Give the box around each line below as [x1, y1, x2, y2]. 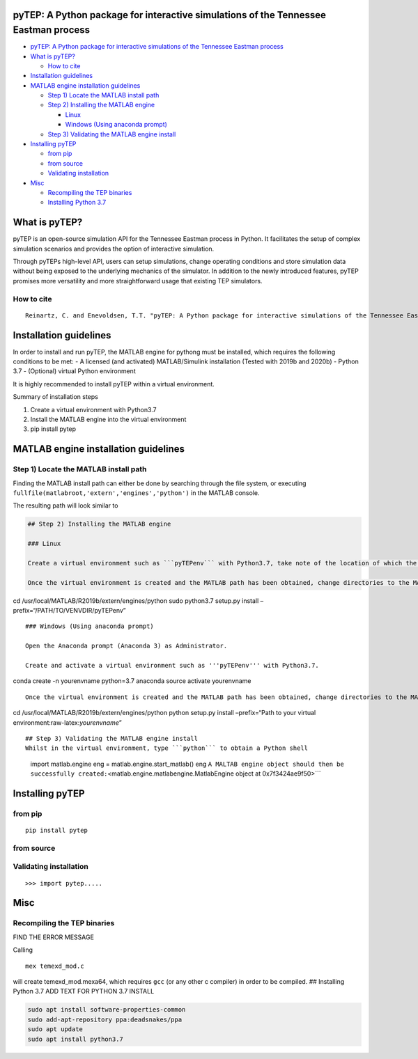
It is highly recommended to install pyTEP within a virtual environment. [13, 379, 215, 388]
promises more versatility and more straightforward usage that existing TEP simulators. [13, 276, 263, 285]
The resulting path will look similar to [13, 501, 118, 510]
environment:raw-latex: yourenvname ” [13, 718, 122, 727]
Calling [13, 946, 33, 954]
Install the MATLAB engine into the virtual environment [30, 415, 187, 424]
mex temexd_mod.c [25, 962, 84, 970]
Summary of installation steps [13, 393, 99, 401]
